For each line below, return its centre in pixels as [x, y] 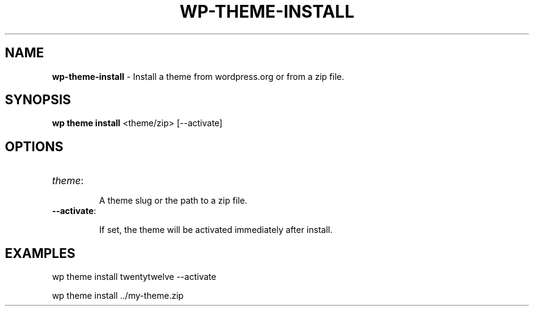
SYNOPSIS [38, 100]
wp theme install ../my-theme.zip [118, 296]
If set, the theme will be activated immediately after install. [216, 230]
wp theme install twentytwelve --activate [134, 277]
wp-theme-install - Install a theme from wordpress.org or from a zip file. [198, 76]
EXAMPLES [40, 253]
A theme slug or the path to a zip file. [173, 201]
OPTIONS [34, 146]
